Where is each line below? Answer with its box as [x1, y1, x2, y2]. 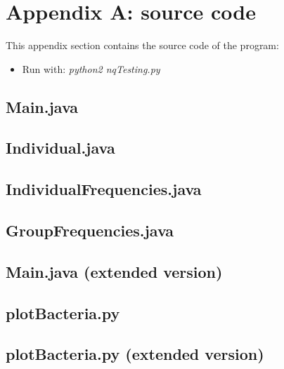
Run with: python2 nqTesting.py [22, 61, 160, 76]
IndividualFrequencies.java [6, 178, 202, 200]
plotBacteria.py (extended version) [6, 343, 264, 365]
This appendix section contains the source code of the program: [6, 38, 279, 53]
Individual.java [6, 137, 115, 159]
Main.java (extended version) [6, 260, 223, 282]
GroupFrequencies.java [6, 220, 174, 241]
